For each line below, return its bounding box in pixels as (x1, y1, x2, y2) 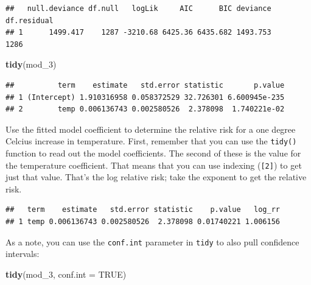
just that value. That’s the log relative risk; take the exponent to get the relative (5, 171, 307, 183)
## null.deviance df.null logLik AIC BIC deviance (5, 4, 271, 13)
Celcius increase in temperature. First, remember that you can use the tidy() (5, 135, 297, 147)
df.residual (5, 16, 54, 25)
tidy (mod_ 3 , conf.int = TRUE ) (5, 267, 127, 280)
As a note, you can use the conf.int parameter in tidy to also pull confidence (5, 235, 299, 248)
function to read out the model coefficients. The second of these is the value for (5, 147, 301, 159)
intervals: (5, 247, 40, 260)
